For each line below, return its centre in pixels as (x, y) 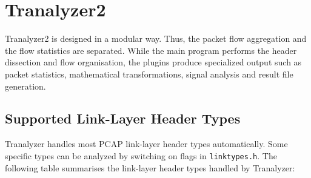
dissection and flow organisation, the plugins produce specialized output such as (153, 62)
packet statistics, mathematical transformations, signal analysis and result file (149, 74)
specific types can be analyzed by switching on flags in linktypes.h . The (141, 155)
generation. (25, 86)
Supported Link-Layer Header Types (123, 118)
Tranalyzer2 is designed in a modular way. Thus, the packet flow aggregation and (156, 38)
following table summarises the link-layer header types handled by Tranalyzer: (150, 167)
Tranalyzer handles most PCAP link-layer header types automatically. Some (146, 144)
